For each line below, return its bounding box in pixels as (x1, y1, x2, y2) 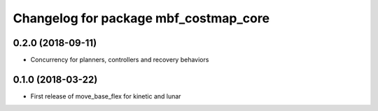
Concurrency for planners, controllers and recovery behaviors (30, 56, 209, 64)
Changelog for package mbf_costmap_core (13, 10, 269, 26)
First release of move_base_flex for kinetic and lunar (30, 91, 181, 101)
